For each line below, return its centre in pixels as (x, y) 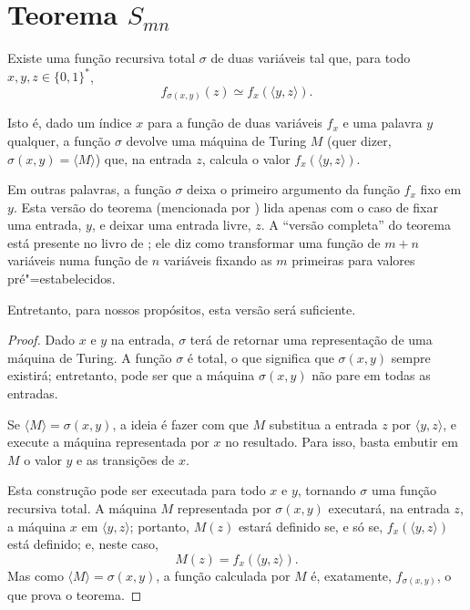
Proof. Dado (41, 340)
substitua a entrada (323, 424)
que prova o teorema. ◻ (75, 595)
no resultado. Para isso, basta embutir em (342, 442)
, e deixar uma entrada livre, (171, 225)
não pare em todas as (371, 375)
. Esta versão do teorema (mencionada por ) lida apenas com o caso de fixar (225, 207)
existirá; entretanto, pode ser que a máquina (131, 375)
